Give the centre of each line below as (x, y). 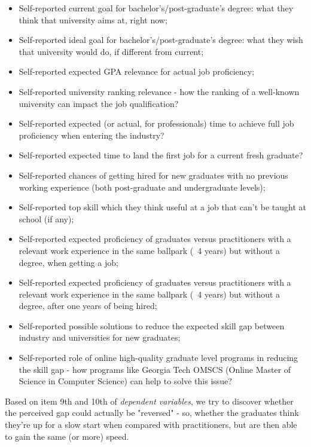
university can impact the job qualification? (99, 103)
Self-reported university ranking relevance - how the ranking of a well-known (159, 91)
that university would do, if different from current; (111, 51)
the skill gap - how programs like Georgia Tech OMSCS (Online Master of (155, 369)
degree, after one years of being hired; (88, 306)
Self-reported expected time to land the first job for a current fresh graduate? (161, 155)
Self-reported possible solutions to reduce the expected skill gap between (152, 325)
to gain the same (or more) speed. (67, 436)
